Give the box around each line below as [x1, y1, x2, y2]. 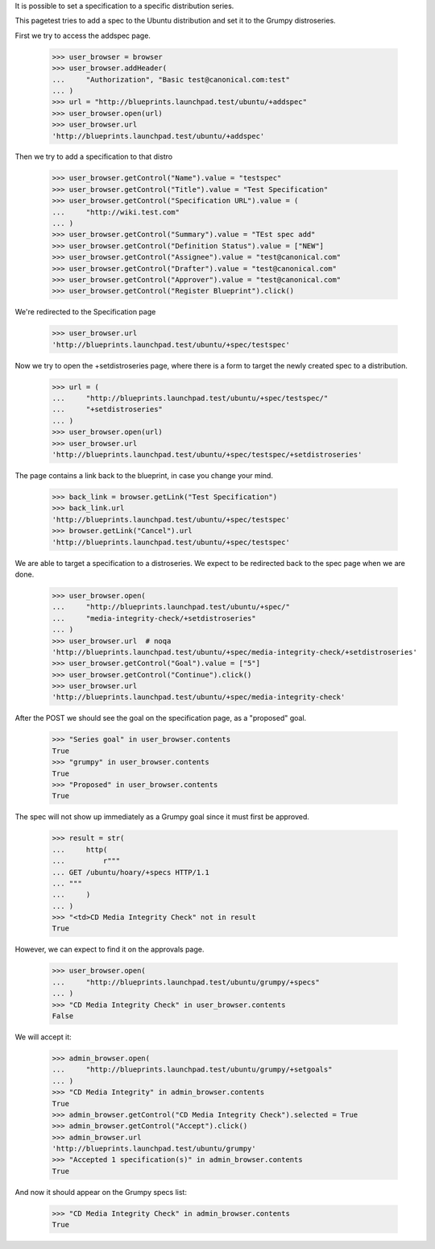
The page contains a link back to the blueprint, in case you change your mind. [14, 471, 274, 481]
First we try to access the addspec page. [14, 31, 151, 40]
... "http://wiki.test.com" [52, 207, 180, 217]
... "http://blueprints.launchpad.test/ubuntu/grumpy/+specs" [52, 977, 320, 987]
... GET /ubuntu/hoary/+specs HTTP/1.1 [52, 868, 209, 876]
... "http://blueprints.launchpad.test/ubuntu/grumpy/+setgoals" [52, 1065, 333, 1074]
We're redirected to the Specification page [14, 307, 156, 317]
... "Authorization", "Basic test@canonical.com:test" [52, 75, 290, 84]
